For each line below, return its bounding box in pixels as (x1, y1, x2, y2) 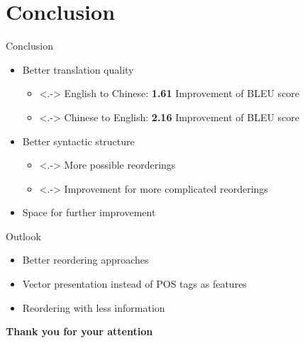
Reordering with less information (22, 300, 165, 315)
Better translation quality (22, 62, 134, 77)
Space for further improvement (22, 205, 156, 220)
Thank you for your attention (6, 324, 153, 339)
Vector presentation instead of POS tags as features (22, 276, 247, 291)
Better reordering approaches (22, 252, 149, 267)
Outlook (6, 228, 41, 243)
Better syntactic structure (22, 133, 135, 148)
